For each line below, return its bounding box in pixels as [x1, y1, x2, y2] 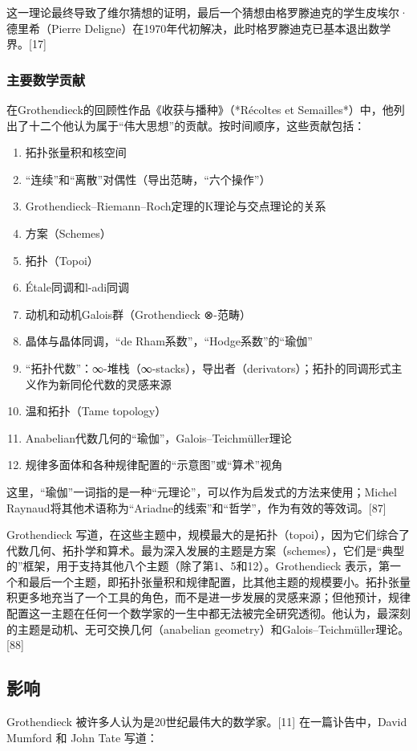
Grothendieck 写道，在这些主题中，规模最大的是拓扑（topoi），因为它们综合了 [6, 526, 410, 543]
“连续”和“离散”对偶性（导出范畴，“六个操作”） [25, 170, 271, 187]
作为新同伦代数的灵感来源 [36, 375, 172, 392]
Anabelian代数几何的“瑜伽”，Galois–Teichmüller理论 [25, 429, 292, 446]
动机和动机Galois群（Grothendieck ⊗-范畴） [25, 305, 251, 322]
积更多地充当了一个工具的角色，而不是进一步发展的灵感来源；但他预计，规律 [6, 589, 411, 606]
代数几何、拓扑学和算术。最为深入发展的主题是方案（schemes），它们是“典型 [6, 541, 405, 558]
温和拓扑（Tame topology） [25, 402, 167, 419]
